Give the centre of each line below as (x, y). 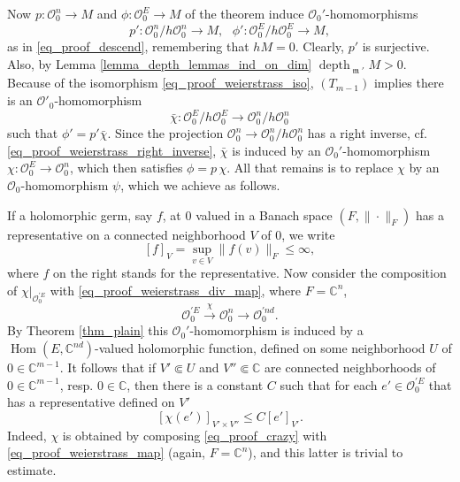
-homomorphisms (372, 13)
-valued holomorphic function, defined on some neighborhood (260, 348)
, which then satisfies (126, 168)
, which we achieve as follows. (200, 184)
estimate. (32, 469)
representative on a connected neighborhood (126, 234)
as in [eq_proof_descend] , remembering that (128, 46)
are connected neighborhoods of (350, 367)
